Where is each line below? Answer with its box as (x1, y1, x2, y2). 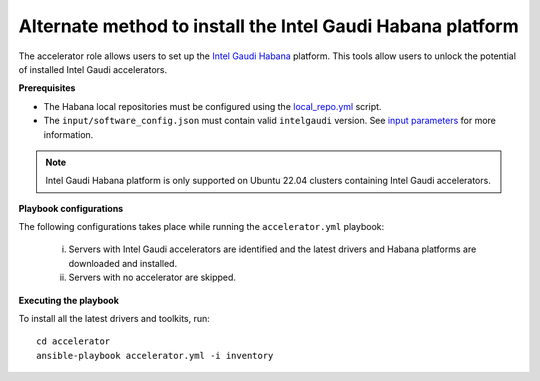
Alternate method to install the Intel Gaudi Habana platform (18, 15, 519, 37)
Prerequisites (18, 82, 76, 94)
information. (43, 128, 94, 140)
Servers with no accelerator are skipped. (68, 271, 237, 284)
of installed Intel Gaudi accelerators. (18, 63, 168, 75)
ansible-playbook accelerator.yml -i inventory (36, 350, 274, 361)
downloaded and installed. (68, 257, 178, 269)
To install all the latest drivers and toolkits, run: (18, 313, 210, 325)
